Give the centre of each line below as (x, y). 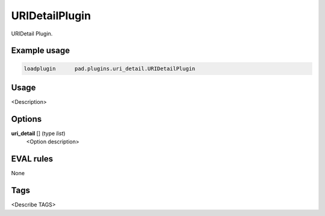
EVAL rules (32, 159)
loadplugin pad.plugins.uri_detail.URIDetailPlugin (110, 68)
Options (26, 119)
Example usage (41, 51)
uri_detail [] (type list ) (38, 133)
